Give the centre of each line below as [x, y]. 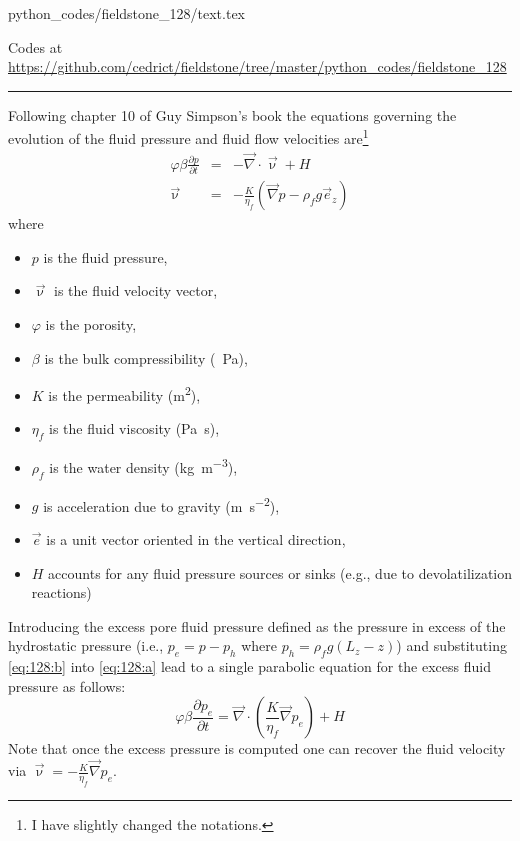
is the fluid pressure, [105, 256]
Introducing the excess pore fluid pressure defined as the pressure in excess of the [257, 625]
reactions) [61, 592]
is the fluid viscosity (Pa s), [134, 428]
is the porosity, [91, 324]
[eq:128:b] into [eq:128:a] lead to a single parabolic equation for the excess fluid [249, 666]
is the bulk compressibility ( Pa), [146, 357]
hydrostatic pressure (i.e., [86, 645]
